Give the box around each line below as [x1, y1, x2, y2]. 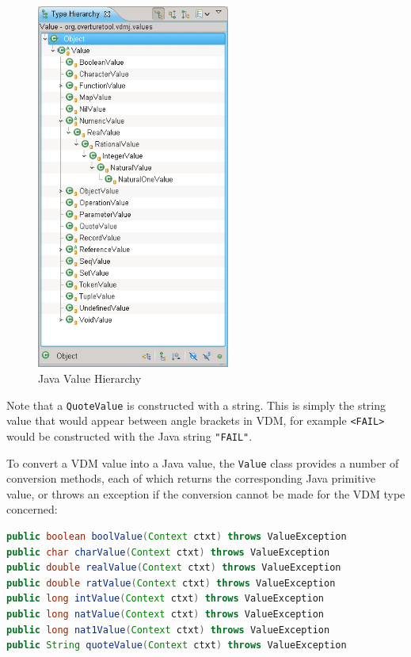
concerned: [6, 501, 58, 518]
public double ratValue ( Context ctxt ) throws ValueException [6, 577, 336, 589]
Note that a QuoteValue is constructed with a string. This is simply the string [6, 396, 386, 413]
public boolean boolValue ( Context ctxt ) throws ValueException [6, 530, 347, 542]
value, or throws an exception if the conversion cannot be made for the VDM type [6, 485, 405, 502]
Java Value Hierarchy [38, 369, 142, 386]
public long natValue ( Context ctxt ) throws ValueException [6, 608, 324, 620]
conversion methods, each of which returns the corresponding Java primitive [6, 470, 375, 487]
